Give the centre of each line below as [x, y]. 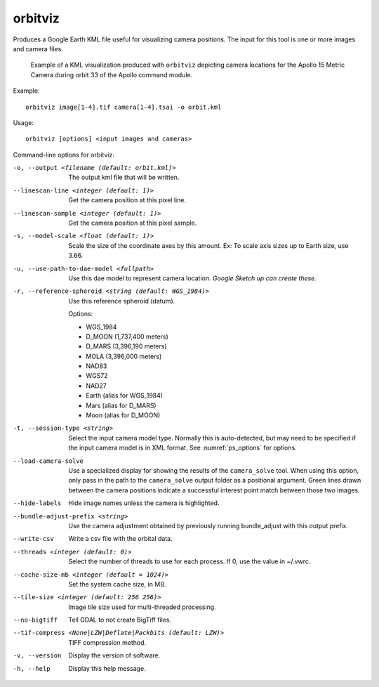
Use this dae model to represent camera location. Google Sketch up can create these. [193, 278]
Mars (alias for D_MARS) [121, 405]
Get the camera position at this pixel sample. [133, 223]
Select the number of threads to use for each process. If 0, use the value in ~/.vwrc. [189, 561]
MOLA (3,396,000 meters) [124, 356]
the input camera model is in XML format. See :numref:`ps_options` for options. [183, 448]
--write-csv [33, 539]
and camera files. [38, 48]
